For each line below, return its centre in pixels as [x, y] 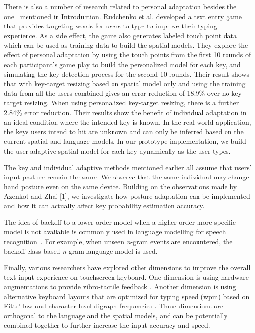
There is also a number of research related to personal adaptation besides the [120, 6]
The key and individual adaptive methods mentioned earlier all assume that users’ [128, 167]
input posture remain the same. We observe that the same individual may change [127, 177]
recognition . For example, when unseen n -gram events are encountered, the [118, 241]
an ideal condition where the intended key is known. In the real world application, [127, 122]
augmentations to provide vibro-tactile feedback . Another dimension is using [120, 287]
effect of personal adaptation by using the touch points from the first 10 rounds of [127, 54]
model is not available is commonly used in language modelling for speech [115, 232]
